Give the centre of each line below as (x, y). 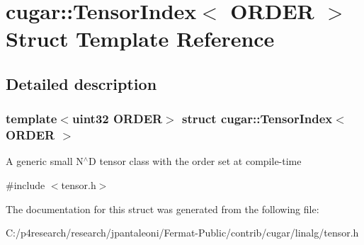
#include (25, 185)
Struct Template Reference (140, 39)
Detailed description (81, 83)
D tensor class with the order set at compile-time (195, 161)
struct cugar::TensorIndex (257, 119)
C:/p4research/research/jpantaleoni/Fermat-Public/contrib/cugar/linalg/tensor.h (182, 233)
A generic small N (45, 161)
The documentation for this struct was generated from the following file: (163, 209)
